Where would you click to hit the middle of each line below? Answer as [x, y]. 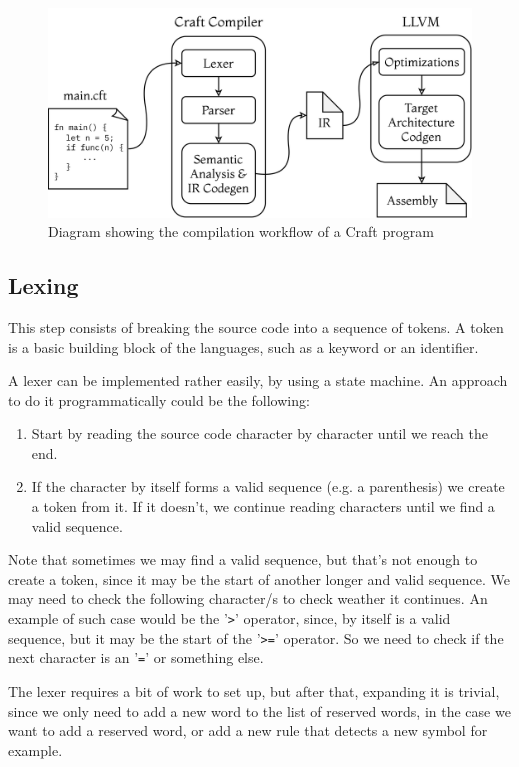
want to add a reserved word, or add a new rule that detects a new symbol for [248, 730]
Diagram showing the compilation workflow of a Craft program [241, 231]
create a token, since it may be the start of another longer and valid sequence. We [259, 578]
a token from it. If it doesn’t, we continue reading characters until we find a [263, 506]
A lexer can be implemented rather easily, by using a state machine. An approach [258, 380]
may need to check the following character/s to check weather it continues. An [248, 598]
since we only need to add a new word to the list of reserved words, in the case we [259, 710]
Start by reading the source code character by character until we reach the [259, 433]
